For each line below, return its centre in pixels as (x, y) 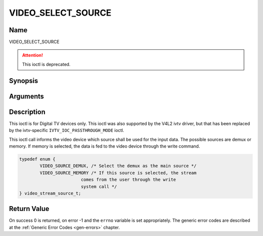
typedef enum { (37, 159)
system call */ (99, 186)
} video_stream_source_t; (50, 193)
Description (27, 112)
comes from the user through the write (128, 180)
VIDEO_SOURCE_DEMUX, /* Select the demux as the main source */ (118, 166)
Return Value (29, 209)
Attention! (33, 55)
